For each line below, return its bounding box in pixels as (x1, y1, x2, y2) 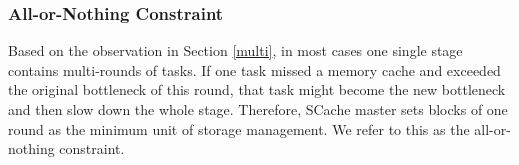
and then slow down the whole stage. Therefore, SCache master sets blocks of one (8, 99, 508, 119)
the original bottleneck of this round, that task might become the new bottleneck (8, 79, 506, 100)
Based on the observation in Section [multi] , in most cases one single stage (8, 40, 463, 61)
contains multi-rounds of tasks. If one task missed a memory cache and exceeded (8, 59, 501, 80)
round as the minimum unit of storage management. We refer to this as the (8, 118, 470, 139)
